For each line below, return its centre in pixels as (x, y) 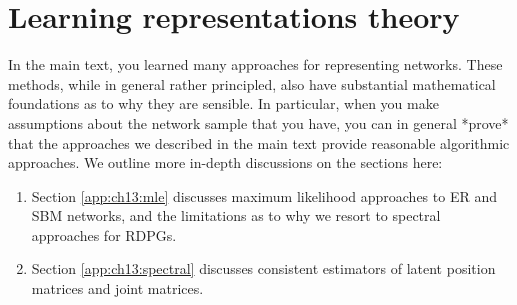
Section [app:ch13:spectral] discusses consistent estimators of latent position (263, 268)
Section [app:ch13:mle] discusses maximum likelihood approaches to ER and (264, 195)
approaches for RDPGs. (104, 234)
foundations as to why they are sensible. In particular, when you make (223, 103)
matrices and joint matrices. (117, 288)
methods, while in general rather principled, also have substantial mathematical (252, 83)
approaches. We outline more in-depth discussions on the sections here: (225, 162)
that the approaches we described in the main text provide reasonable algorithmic (259, 142)
